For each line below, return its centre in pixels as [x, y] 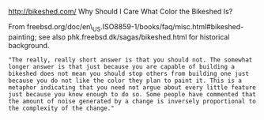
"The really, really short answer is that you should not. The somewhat [130, 60]
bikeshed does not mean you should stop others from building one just [128, 73]
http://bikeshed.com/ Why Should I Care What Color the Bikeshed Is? [121, 11]
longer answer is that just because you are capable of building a [122, 66]
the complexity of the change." [61, 108]
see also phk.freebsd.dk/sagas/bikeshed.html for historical [134, 37]
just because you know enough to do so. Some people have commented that [132, 94]
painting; [23, 37]
